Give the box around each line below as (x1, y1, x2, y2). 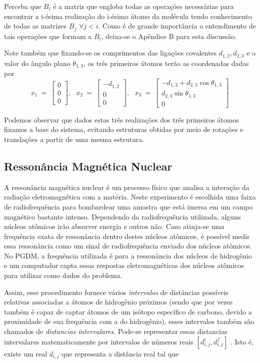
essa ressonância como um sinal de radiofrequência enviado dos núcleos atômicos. (4, 240, 252, 251)
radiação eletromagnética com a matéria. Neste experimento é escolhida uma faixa (4, 191, 256, 202)
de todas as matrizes (4, 20, 67, 31)
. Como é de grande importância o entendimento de (98, 20, 256, 31)
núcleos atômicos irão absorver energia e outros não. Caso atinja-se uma (4, 221, 224, 231)
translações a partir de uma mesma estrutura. (4, 133, 144, 144)
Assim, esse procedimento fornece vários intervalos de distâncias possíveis (4, 286, 228, 297)
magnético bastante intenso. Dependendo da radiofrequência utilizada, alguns (4, 211, 241, 221)
